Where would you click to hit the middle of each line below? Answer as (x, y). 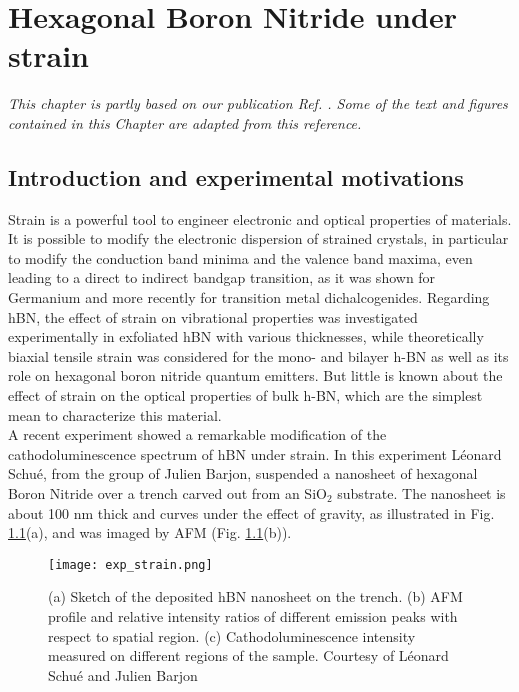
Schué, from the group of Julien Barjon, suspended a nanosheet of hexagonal (243, 473)
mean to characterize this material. (115, 414)
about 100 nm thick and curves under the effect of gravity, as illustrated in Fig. (251, 512)
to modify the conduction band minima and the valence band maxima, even (240, 257)
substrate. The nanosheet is (421, 493)
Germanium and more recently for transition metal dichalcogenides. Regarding (249, 297)
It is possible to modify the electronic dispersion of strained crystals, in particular (258, 238)
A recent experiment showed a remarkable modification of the (197, 434)
